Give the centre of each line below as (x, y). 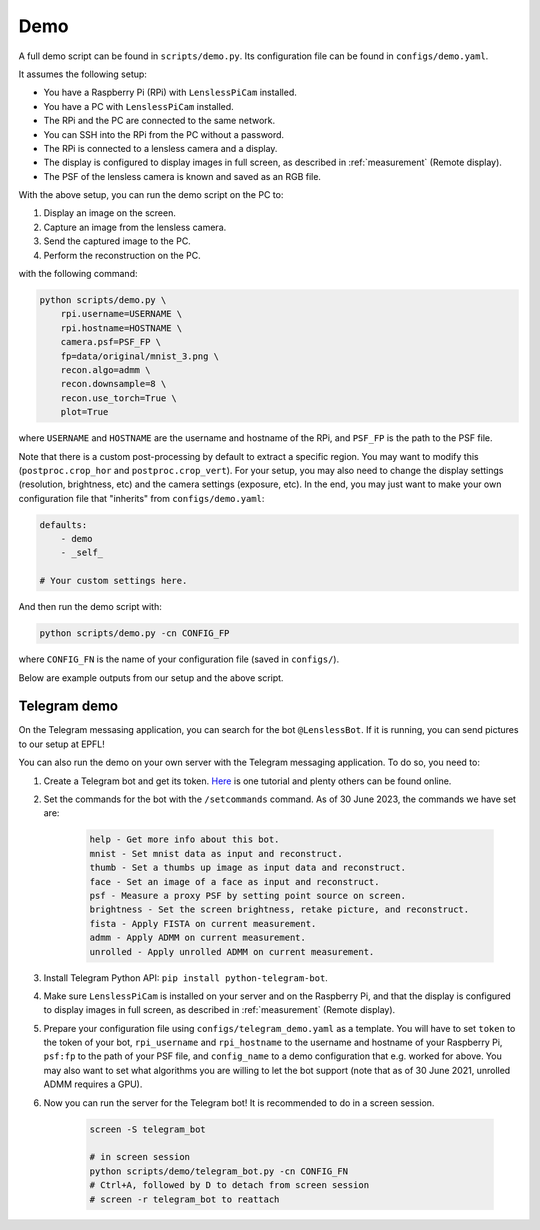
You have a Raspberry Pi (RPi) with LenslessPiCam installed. (170, 92)
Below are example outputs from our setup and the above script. (151, 677)
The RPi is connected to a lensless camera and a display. (160, 148)
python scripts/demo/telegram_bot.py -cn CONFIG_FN (219, 1171)
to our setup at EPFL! (61, 744)
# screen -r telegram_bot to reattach (184, 1199)
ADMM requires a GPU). (93, 1084)
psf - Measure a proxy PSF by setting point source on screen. (248, 895)
